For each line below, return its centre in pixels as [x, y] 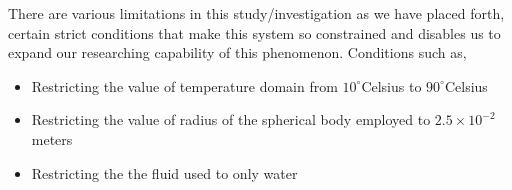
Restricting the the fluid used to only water [164, 172]
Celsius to [391, 85]
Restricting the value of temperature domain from [184, 85]
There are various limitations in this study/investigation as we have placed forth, [256, 13]
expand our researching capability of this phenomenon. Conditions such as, [237, 52]
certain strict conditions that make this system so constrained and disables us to [254, 32]
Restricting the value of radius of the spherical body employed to [231, 119]
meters [52, 138]
